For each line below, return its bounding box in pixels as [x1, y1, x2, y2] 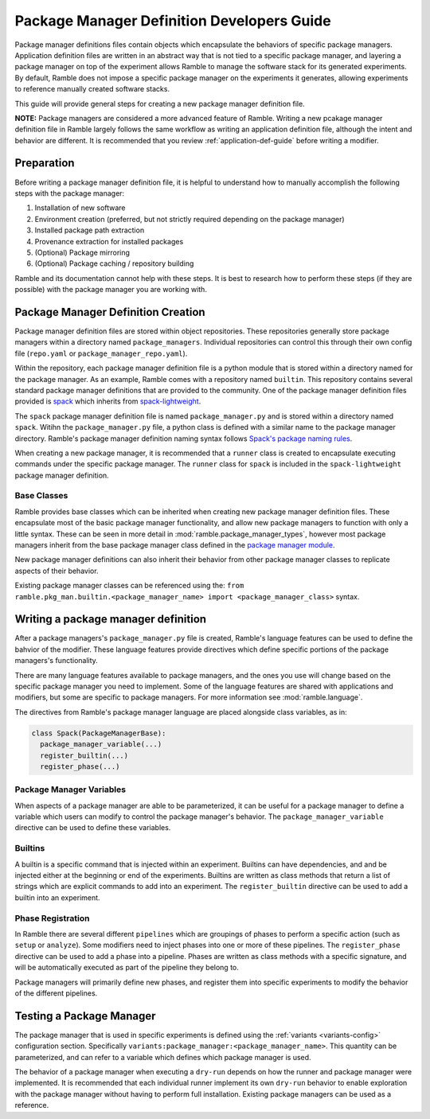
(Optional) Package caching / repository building [34, 259, 194, 268]
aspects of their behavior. [14, 566, 99, 575]
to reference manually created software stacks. [14, 84, 170, 94]
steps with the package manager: [14, 188, 125, 198]
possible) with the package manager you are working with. [14, 285, 207, 294]
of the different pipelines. [14, 988, 98, 998]
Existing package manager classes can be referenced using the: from [14, 581, 244, 591]
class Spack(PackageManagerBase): [31, 728, 166, 738]
